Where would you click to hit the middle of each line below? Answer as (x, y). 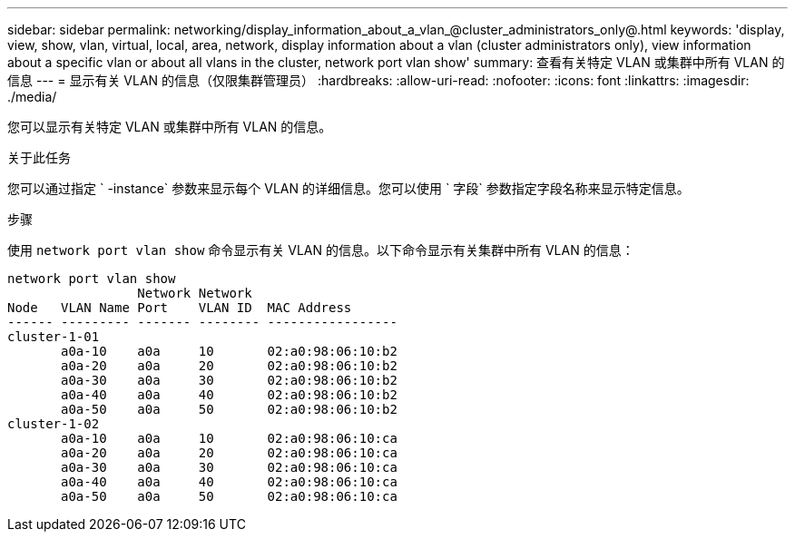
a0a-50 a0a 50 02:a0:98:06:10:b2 (229, 409)
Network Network (195, 293)
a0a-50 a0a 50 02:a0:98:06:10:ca (229, 496)
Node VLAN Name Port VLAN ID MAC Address (180, 308)
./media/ (32, 97)
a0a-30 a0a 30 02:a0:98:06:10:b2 (229, 380)
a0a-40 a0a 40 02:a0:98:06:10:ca (229, 482)
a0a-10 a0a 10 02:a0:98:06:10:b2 (229, 351)
